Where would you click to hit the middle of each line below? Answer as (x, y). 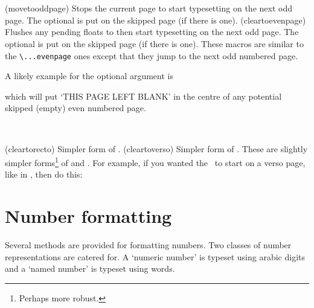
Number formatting (88, 216)
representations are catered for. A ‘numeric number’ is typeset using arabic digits (155, 256)
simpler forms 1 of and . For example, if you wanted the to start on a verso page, (155, 162)
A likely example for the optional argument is (89, 76)
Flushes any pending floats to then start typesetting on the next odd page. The (152, 32)
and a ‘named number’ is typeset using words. (90, 268)
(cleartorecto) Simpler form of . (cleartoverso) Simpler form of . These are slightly (156, 148)
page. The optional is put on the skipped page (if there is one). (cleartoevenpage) (155, 20)
